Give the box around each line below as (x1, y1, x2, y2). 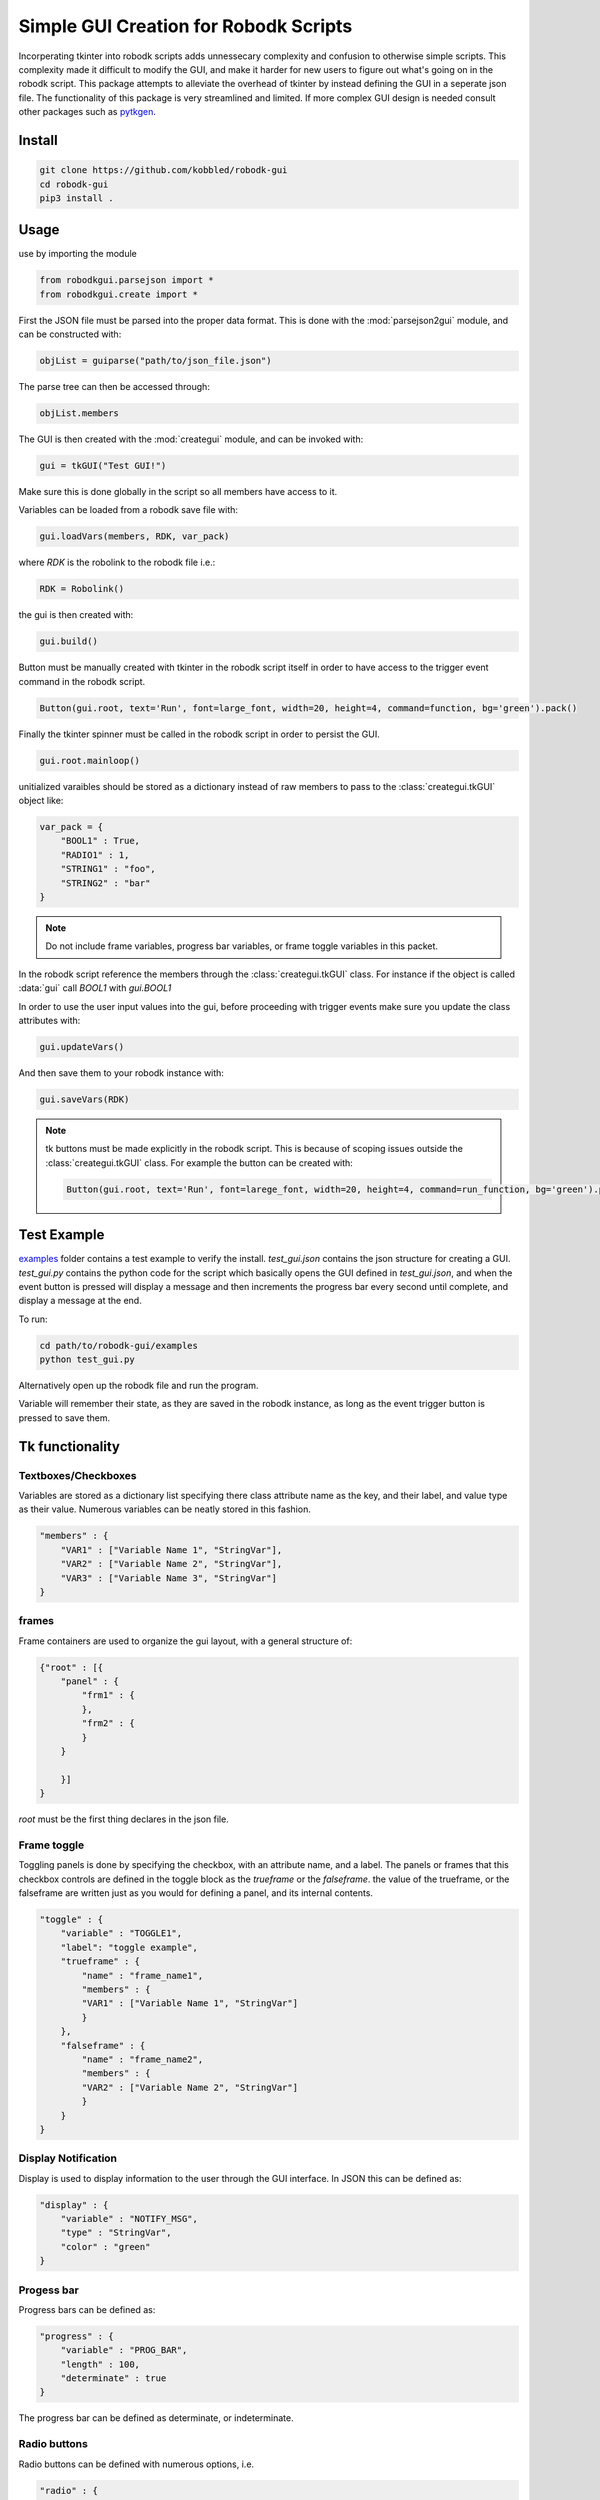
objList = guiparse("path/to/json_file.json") (39, 355, 272, 367)
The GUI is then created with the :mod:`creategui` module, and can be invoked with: (18, 433, 364, 445)
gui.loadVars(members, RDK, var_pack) (39, 531, 230, 542)
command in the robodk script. (18, 675, 146, 687)
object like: (18, 795, 64, 807)
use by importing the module (18, 248, 137, 260)
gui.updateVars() (39, 1041, 125, 1052)
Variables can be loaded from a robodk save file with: (18, 504, 239, 516)
